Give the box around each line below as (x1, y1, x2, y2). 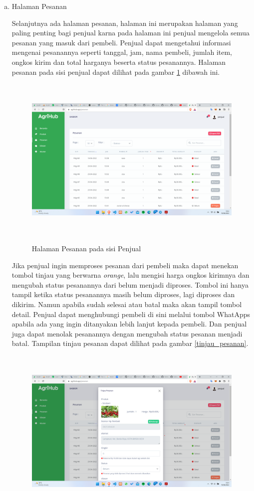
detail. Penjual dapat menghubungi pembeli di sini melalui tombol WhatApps (11, 309, 250, 319)
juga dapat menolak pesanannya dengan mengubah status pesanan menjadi (11, 328, 243, 338)
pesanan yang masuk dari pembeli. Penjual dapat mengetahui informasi (11, 37, 231, 47)
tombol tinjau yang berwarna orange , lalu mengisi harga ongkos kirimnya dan (11, 270, 250, 280)
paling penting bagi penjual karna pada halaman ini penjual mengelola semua (11, 27, 250, 38)
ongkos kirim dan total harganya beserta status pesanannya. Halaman (11, 56, 226, 67)
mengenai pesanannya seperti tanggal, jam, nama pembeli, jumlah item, (11, 47, 233, 57)
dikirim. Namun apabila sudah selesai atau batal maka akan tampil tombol (11, 299, 242, 310)
